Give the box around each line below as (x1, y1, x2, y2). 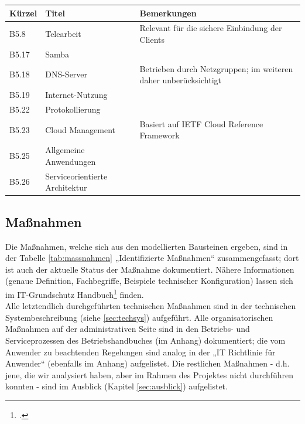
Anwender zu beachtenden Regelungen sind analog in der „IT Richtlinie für (5, 345, 276, 358)
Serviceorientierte (45, 169, 108, 182)
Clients (139, 33, 165, 45)
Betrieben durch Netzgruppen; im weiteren (139, 62, 293, 74)
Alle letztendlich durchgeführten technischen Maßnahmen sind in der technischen (5, 300, 296, 312)
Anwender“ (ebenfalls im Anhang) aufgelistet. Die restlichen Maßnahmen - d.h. (5, 357, 290, 369)
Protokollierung (45, 103, 101, 115)
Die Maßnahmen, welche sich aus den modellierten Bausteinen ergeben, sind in (5, 240, 288, 252)
